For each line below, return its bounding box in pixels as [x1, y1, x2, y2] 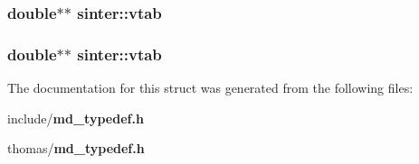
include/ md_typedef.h [7, 108, 144, 127]
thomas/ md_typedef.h [7, 139, 145, 158]
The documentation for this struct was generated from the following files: [7, 78, 414, 97]
